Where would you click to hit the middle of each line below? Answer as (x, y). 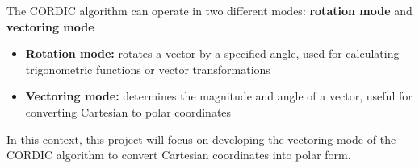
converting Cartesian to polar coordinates (128, 111)
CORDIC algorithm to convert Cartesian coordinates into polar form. (179, 155)
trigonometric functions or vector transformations (148, 69)
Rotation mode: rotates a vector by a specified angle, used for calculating (212, 53)
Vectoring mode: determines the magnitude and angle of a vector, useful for (219, 96)
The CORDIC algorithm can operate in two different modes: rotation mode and (209, 10)
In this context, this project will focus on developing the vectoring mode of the (201, 139)
